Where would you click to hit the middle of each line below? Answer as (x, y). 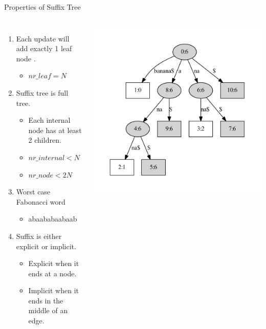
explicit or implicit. (46, 246)
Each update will (43, 38)
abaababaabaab (53, 219)
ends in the (46, 300)
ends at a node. (52, 273)
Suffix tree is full (42, 92)
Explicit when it (54, 263)
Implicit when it (53, 290)
